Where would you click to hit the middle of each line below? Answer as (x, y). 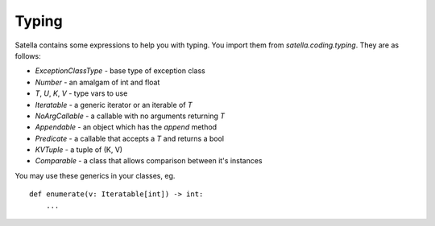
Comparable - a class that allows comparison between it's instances (149, 161)
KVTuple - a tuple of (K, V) (79, 150)
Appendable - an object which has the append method (126, 127)
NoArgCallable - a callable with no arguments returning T (130, 116)
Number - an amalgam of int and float (97, 82)
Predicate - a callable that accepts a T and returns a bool (130, 138)
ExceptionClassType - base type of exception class (120, 71)
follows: (28, 55)
